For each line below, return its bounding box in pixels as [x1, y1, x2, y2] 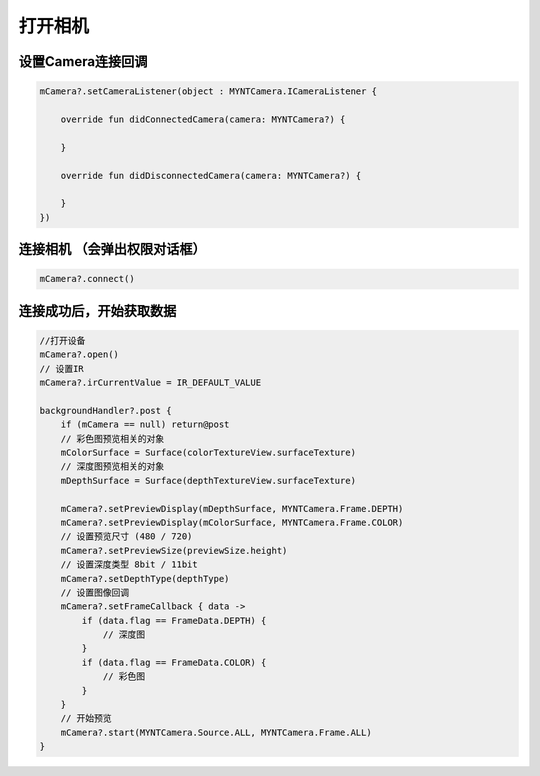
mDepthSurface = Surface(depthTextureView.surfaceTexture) [60, 475, 357, 486]
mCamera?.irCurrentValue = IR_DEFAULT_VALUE [39, 377, 262, 389]
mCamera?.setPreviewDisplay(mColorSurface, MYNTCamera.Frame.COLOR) [60, 516, 404, 528]
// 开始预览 [60, 713, 112, 724]
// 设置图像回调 [60, 586, 130, 598]
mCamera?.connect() [39, 273, 135, 285]
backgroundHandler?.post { [39, 405, 172, 416]
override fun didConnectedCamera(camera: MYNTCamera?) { [60, 113, 346, 125]
